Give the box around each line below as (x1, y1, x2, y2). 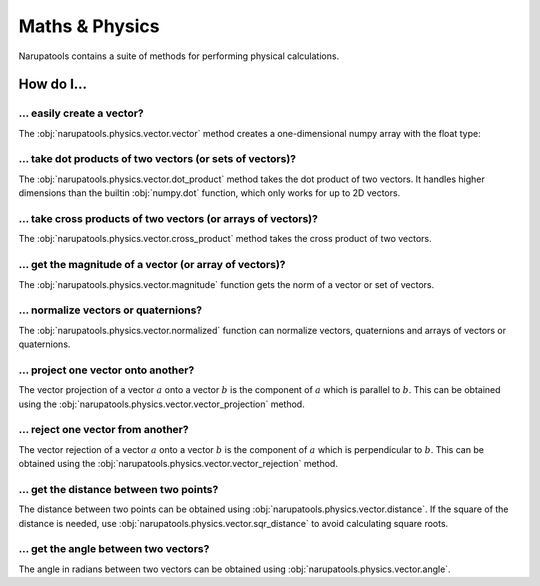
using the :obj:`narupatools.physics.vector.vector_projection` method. (18, 398, 305, 410)
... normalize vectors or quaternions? (18, 303, 203, 317)
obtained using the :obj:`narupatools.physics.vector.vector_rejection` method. (18, 458, 339, 470)
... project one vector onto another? (18, 363, 195, 377)
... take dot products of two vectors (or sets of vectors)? (18, 152, 297, 166)
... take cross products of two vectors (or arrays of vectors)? (18, 212, 319, 225)
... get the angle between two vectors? (18, 542, 210, 556)
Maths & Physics (18, 15, 160, 37)
